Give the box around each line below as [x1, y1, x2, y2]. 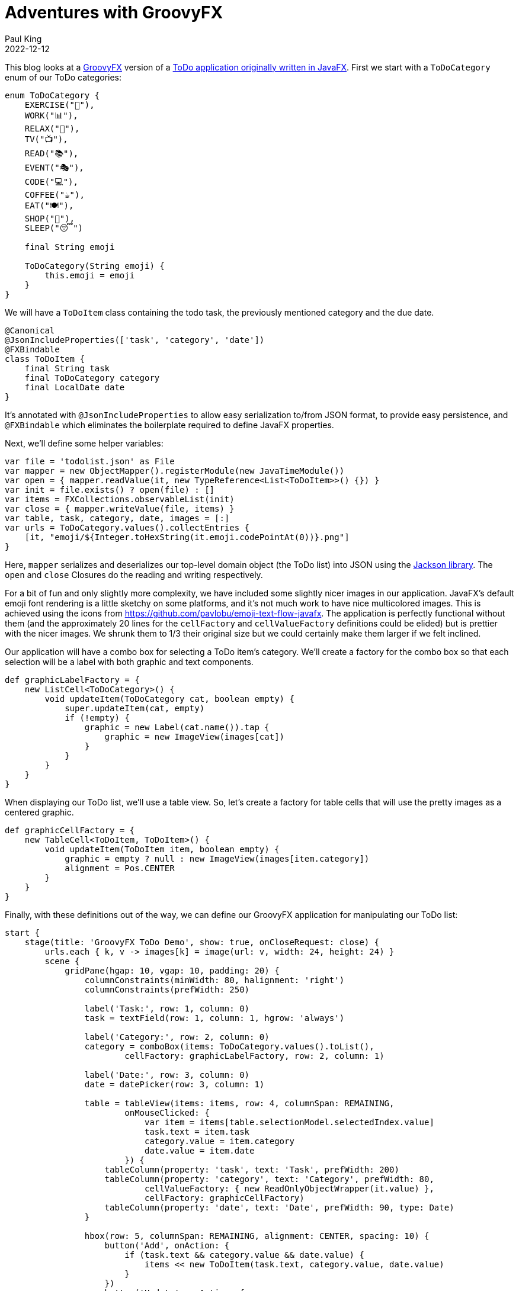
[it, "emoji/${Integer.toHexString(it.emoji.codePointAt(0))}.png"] [24, 532, 350, 542]
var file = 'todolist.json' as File [5, 456, 175, 466]
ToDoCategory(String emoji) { [24, 261, 165, 271]
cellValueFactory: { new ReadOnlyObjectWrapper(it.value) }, [145, 1183, 434, 1193]
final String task [24, 363, 110, 373]
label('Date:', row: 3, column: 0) [84, 1070, 250, 1080]
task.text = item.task [145, 1126, 250, 1136]
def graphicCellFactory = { [5, 825, 135, 835]
